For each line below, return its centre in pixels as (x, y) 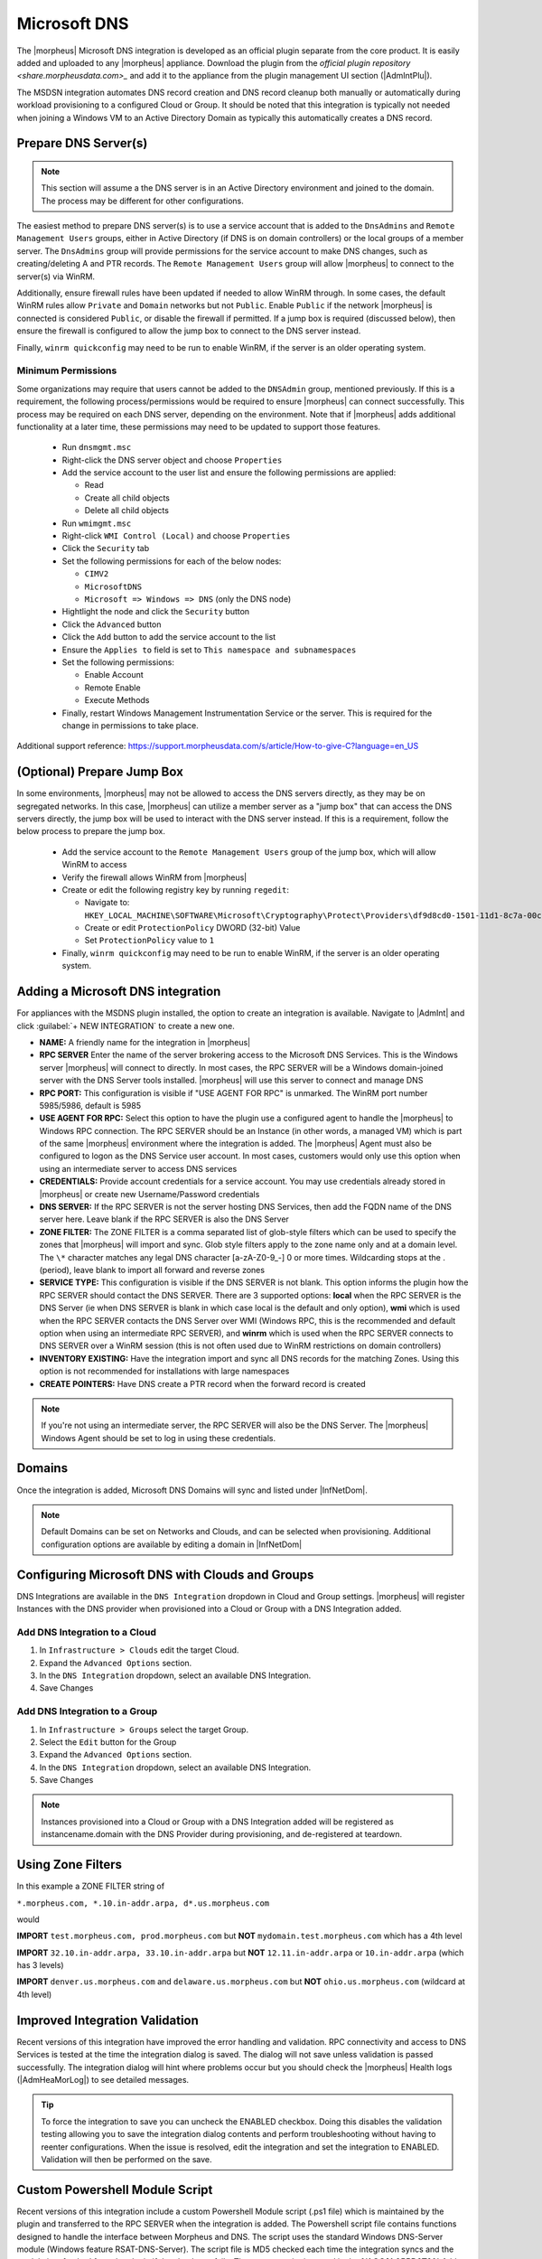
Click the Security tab (106, 548)
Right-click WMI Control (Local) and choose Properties (176, 536)
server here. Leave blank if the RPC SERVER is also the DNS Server (164, 1219)
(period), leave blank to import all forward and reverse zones (152, 1270)
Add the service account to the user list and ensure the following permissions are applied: (229, 473)
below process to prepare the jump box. (91, 831)
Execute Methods (117, 700)
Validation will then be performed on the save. (126, 2159)
